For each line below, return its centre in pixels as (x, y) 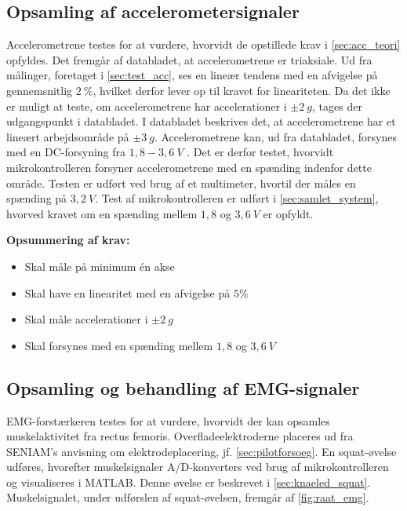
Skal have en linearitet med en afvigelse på (127, 292)
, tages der (337, 106)
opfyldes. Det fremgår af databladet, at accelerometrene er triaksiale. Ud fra (189, 59)
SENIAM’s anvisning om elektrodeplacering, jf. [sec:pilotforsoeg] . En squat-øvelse (202, 451)
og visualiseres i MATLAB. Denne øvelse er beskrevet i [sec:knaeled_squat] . (189, 482)
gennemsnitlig (40, 90)
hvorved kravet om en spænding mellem (102, 213)
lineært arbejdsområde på (68, 136)
